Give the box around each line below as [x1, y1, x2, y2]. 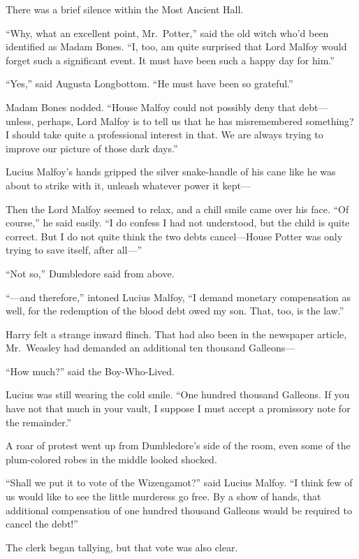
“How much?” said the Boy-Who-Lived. [6, 363, 175, 378]
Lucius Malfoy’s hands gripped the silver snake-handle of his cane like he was [6, 164, 336, 179]
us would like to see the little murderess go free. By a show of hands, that [6, 489, 321, 504]
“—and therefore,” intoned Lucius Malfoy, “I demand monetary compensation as [6, 289, 351, 304]
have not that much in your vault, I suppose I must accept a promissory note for [6, 401, 351, 416]
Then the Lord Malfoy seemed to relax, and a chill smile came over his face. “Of [6, 201, 349, 216]
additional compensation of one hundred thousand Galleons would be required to [6, 502, 352, 517]
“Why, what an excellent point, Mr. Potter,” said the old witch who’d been [6, 25, 329, 40]
